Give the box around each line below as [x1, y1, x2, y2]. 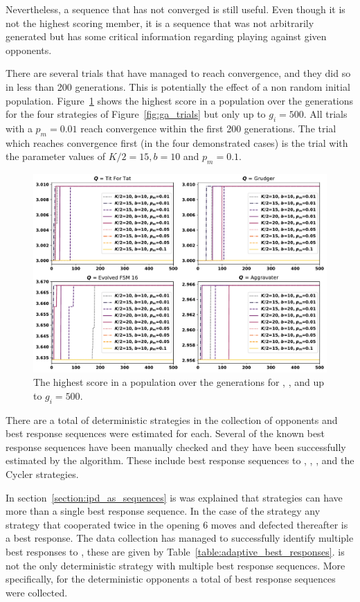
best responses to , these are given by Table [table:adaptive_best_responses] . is [6, 545, 345, 558]
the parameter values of [6, 149, 106, 163]
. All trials [303, 107, 348, 121]
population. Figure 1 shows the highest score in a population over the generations [6, 93, 354, 107]
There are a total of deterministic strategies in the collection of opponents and [6, 412, 338, 427]
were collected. [6, 585, 68, 599]
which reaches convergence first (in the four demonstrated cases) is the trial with [6, 135, 348, 150]
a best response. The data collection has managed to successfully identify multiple [6, 531, 354, 545]
